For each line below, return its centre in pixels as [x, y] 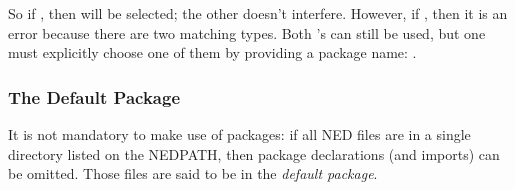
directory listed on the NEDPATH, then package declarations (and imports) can [254, 153]
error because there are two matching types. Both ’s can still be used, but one [247, 32]
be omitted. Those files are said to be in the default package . [193, 173]
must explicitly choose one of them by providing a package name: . [212, 52]
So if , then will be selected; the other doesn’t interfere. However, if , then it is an [258, 13]
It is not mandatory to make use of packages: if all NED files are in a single [239, 134]
